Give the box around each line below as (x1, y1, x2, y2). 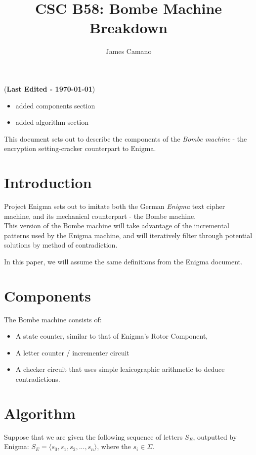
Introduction (4, 172, 92, 193)
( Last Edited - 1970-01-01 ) (4, 83, 95, 94)
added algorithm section (15, 117, 88, 127)
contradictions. (15, 374, 60, 384)
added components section (15, 100, 95, 110)
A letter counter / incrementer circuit (15, 347, 129, 357)
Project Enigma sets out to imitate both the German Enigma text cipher (4, 201, 225, 211)
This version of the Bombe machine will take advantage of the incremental (4, 220, 229, 231)
